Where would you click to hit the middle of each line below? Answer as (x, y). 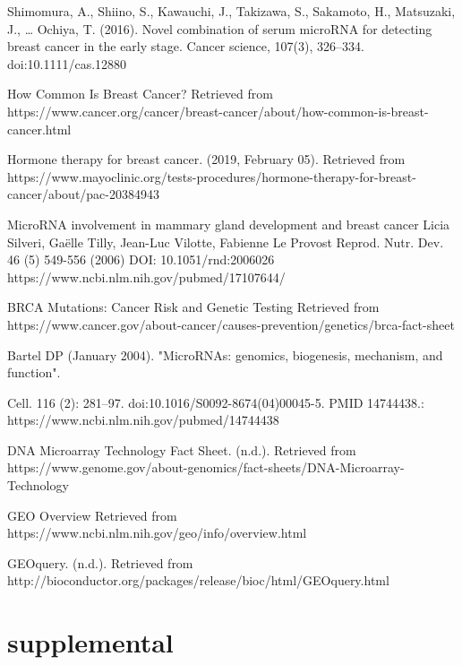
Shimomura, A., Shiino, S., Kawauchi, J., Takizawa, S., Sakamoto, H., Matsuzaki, (231, 11)
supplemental (90, 642)
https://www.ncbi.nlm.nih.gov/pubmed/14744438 (143, 420)
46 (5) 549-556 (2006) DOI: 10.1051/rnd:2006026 (141, 259)
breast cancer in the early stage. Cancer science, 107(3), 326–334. (186, 46)
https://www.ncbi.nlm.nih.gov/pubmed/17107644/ (146, 276)
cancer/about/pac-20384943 (83, 194)
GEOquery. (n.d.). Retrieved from (100, 562)
